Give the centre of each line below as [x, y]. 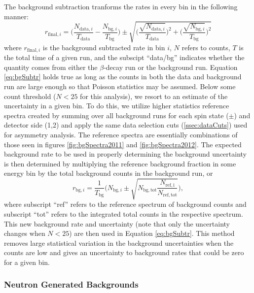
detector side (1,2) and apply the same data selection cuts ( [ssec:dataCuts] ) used [126, 125]
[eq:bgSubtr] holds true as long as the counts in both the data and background [123, 77]
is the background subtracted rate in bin [104, 47]
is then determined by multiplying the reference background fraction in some [120, 163]
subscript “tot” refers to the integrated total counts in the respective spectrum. [124, 214]
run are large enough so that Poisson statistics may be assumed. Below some [120, 86]
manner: [16, 16]
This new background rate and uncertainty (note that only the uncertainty [117, 223]
